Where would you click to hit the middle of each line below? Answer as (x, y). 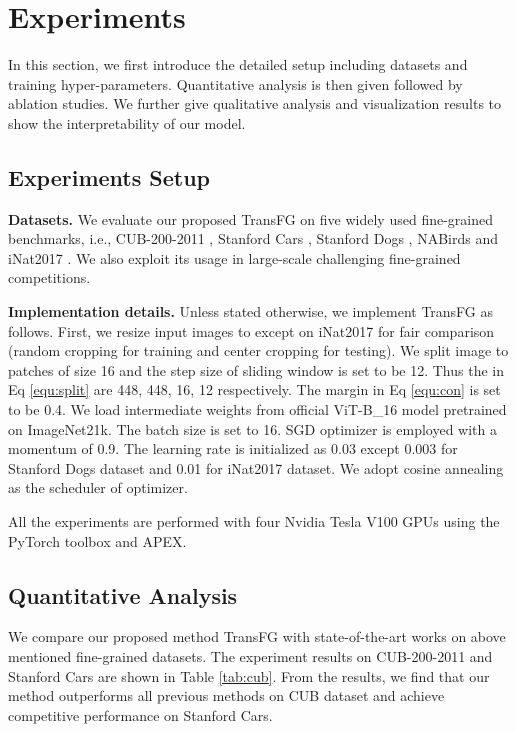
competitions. (49, 277)
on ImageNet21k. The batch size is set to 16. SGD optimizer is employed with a (253, 428)
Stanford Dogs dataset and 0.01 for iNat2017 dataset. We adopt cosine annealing (256, 467)
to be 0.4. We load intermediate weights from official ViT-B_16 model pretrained (257, 409)
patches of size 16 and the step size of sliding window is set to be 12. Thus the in (256, 369)
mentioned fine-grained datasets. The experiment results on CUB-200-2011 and (250, 656)
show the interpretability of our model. (127, 122)
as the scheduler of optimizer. (98, 487)
